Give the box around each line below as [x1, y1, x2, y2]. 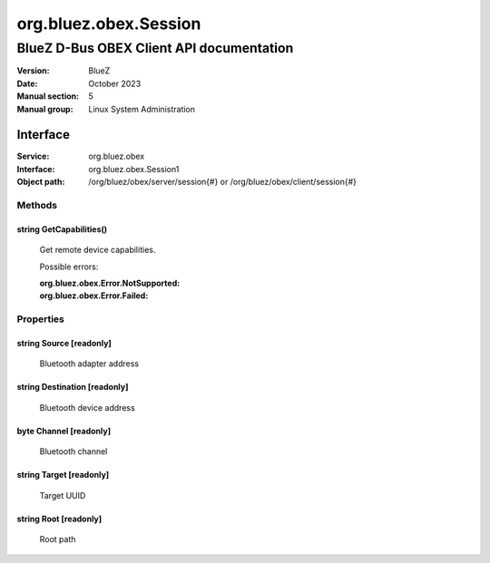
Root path [39, 533, 76, 544]
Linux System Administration [88, 103, 195, 114]
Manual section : [16, 91, 80, 102]
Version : [16, 65, 50, 76]
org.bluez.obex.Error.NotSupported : [39, 277, 181, 288]
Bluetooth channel [39, 446, 108, 457]
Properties [16, 313, 65, 325]
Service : [16, 150, 50, 162]
